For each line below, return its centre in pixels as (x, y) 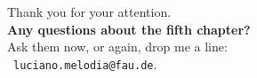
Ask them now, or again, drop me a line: (117, 47)
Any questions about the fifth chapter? (129, 29)
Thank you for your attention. (89, 12)
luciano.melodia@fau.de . (85, 63)
